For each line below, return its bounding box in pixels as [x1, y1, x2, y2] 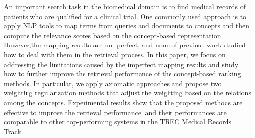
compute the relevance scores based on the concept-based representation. [4, 30, 223, 40]
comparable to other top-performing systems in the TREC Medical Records [4, 116, 232, 127]
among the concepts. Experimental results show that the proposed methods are [4, 97, 243, 107]
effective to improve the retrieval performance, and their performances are [4, 107, 227, 117]
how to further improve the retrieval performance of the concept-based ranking [4, 69, 241, 79]
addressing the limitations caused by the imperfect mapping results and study [4, 59, 239, 69]
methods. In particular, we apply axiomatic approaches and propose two [4, 78, 222, 88]
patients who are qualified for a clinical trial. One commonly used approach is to [4, 11, 247, 21]
